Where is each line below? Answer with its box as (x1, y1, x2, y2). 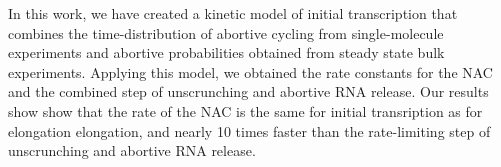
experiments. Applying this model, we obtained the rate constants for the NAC (8, 61, 493, 82)
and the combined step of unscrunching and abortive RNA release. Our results (8, 81, 489, 102)
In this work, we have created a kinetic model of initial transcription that (8, 3, 458, 23)
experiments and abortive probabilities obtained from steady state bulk (8, 42, 445, 63)
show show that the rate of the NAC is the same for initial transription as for (8, 100, 483, 121)
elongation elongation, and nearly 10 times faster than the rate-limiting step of (8, 120, 491, 141)
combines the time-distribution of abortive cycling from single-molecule (8, 22, 444, 43)
